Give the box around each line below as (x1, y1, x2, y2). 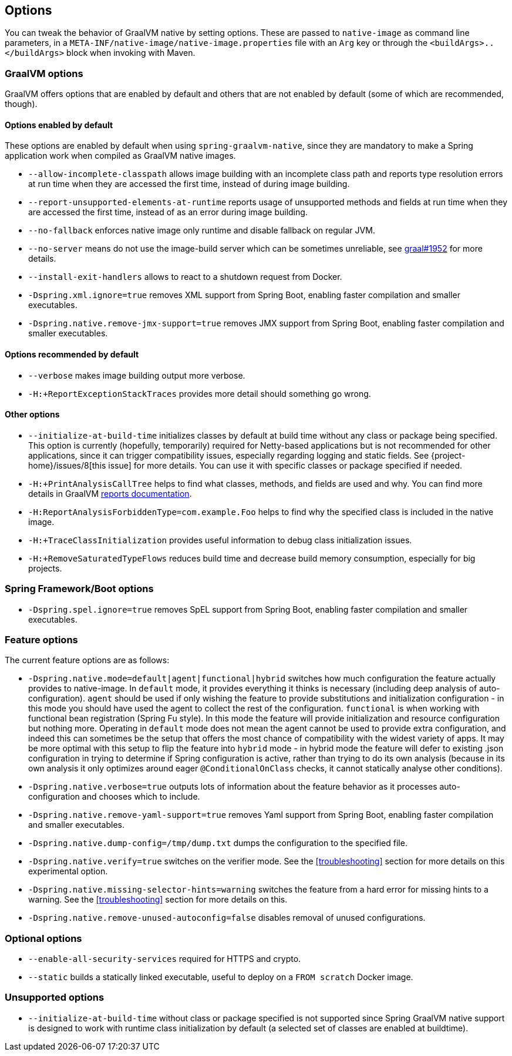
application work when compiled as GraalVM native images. (5, 151, 236, 161)
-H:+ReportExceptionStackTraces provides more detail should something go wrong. (28, 388, 371, 399)
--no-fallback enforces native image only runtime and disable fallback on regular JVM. (28, 225, 375, 236)
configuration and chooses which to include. (28, 791, 200, 802)
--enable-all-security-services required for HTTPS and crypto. (28, 954, 301, 964)
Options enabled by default (5, 119, 113, 130)
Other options (5, 409, 60, 420)
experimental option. (28, 866, 108, 877)
